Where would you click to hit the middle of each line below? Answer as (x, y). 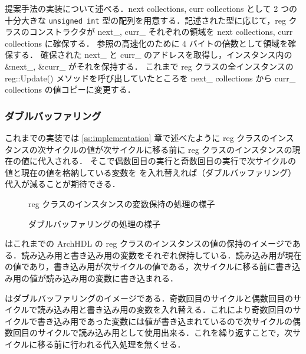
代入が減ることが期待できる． (62, 184)
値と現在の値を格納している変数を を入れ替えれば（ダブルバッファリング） (151, 172)
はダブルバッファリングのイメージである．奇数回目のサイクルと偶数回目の (149, 298)
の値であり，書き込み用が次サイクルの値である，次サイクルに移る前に (140, 266)
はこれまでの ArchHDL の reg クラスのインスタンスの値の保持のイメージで (149, 243)
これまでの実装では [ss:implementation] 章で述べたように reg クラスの (137, 138)
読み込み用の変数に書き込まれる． (112, 278)
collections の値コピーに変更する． (70, 89)
